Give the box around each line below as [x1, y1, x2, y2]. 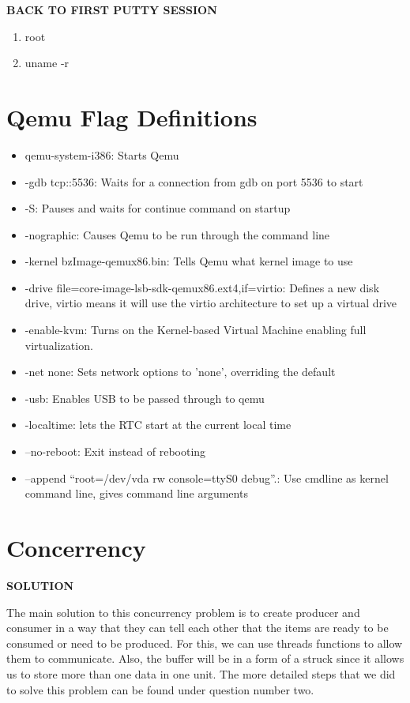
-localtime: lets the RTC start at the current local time [24, 416, 292, 433]
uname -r [24, 55, 70, 71]
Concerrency [6, 532, 146, 563]
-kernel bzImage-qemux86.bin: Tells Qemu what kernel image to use [24, 253, 353, 269]
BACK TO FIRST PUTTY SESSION [6, 2, 217, 17]
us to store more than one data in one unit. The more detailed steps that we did [6, 665, 396, 682]
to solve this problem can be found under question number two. [6, 681, 314, 697]
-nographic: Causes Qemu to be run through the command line [24, 226, 330, 242]
